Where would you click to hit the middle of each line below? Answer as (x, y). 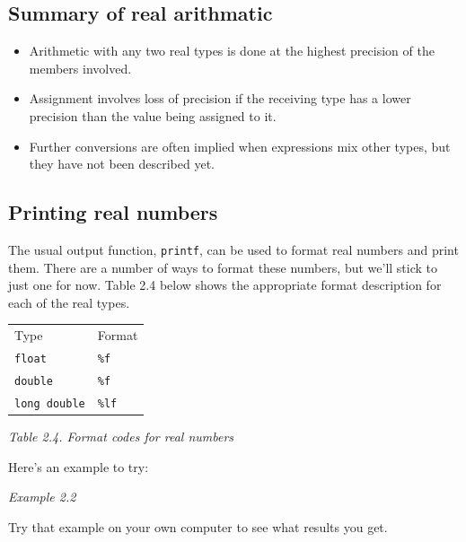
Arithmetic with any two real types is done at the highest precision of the (232, 51)
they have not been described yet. (122, 164)
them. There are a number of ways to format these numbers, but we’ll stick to (223, 267)
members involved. (80, 68)
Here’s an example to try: (79, 466)
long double (50, 403)
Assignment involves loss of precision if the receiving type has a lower (220, 98)
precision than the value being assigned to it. (153, 115)
